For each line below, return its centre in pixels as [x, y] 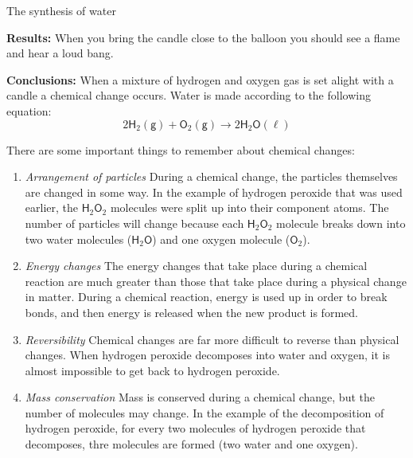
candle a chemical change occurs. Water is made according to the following [189, 95]
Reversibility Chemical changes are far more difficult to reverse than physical [212, 339]
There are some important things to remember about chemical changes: [181, 149]
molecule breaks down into [341, 223]
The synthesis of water [61, 10]
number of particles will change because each [134, 223]
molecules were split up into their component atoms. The [249, 207]
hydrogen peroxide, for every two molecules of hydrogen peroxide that [195, 428]
